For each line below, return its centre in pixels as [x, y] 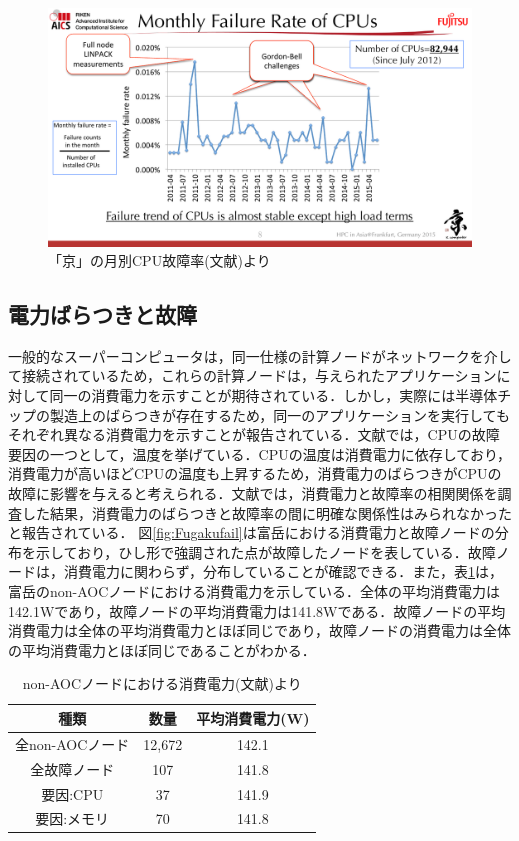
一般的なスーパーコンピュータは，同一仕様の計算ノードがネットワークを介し [260, 355]
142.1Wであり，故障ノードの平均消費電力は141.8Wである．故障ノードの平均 [257, 610]
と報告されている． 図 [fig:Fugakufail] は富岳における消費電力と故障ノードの [251, 532]
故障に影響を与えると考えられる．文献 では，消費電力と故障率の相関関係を [253, 493]
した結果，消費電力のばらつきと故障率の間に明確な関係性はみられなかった [266, 512]
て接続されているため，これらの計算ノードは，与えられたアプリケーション [252, 375]
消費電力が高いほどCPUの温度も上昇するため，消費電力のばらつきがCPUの [255, 473]
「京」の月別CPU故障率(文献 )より [159, 260]
